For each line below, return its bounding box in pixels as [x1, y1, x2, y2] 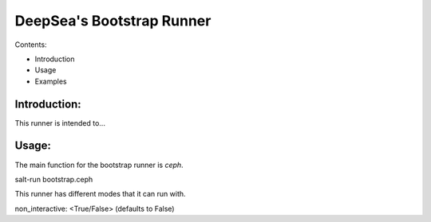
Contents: [14, 40, 47, 49]
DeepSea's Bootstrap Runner [14, 12, 212, 29]
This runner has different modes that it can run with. [14, 189, 187, 199]
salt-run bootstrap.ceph [14, 174, 93, 184]
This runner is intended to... [14, 118, 105, 127]
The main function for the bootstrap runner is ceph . [14, 160, 184, 169]
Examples [34, 76, 67, 86]
